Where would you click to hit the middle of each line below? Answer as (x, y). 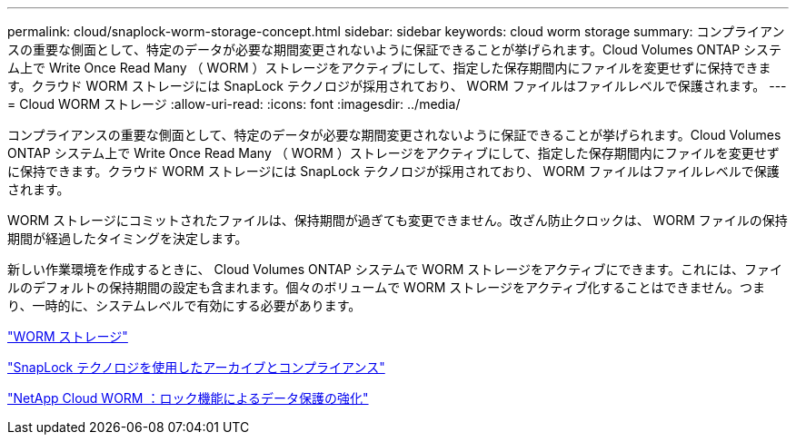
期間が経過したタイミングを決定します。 (128, 238)
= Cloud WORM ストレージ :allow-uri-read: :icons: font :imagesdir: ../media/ (234, 104)
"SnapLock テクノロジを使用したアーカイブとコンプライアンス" (196, 367)
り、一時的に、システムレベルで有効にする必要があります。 (184, 305)
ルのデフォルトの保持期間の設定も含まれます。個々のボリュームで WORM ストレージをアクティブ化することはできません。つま (386, 287)
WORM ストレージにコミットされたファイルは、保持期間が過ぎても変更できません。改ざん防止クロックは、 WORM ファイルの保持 (398, 220)
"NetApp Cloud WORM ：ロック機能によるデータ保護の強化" (188, 398)
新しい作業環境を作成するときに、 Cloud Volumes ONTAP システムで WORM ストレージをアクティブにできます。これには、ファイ (395, 269)
